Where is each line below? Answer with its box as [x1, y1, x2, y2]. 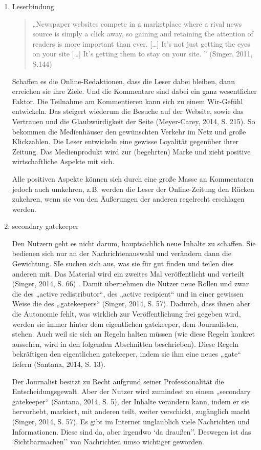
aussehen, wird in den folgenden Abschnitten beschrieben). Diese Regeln [12, 338, 239, 349]
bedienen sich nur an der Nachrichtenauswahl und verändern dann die [12, 248, 231, 259]
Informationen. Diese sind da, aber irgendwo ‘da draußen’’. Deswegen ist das [12, 426, 251, 437]
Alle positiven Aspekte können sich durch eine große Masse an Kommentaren [12, 173, 254, 184]
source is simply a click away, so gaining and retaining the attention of [32, 28, 253, 39]
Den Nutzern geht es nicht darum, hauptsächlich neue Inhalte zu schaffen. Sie [12, 238, 256, 248]
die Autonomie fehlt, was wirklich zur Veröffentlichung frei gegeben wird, [12, 308, 241, 319]
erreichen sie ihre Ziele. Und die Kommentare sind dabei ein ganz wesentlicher [12, 86, 257, 96]
